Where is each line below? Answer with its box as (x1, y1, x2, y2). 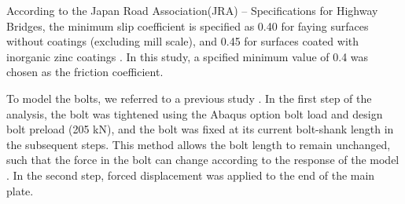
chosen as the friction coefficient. (6, 64, 164, 80)
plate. (6, 182, 34, 199)
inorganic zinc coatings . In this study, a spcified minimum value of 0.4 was (6, 48, 369, 64)
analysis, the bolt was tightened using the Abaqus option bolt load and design (6, 105, 383, 122)
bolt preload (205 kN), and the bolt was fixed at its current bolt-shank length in (6, 121, 394, 137)
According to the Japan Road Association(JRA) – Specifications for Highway (6, 2, 378, 18)
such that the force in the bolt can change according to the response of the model (6, 151, 399, 168)
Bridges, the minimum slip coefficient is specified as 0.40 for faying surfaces (6, 17, 369, 34)
